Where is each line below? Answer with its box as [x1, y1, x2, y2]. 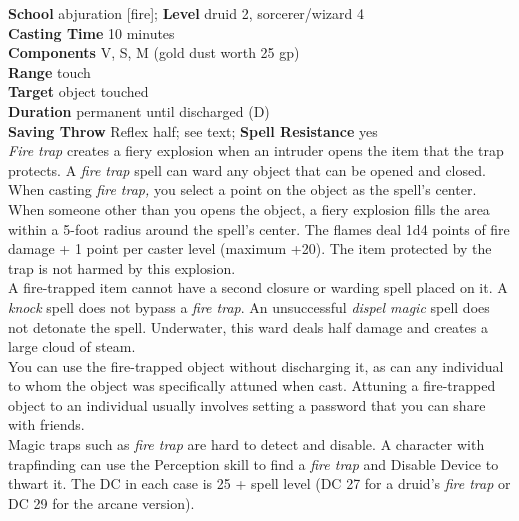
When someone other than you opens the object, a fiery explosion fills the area [8, 198, 490, 219]
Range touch [8, 61, 91, 82]
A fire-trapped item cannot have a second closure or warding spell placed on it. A [8, 277, 508, 298]
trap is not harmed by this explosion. [8, 257, 236, 278]
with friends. [8, 414, 85, 435]
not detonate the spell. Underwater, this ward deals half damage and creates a [8, 316, 488, 337]
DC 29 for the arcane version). [8, 492, 195, 513]
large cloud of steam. [8, 336, 136, 357]
